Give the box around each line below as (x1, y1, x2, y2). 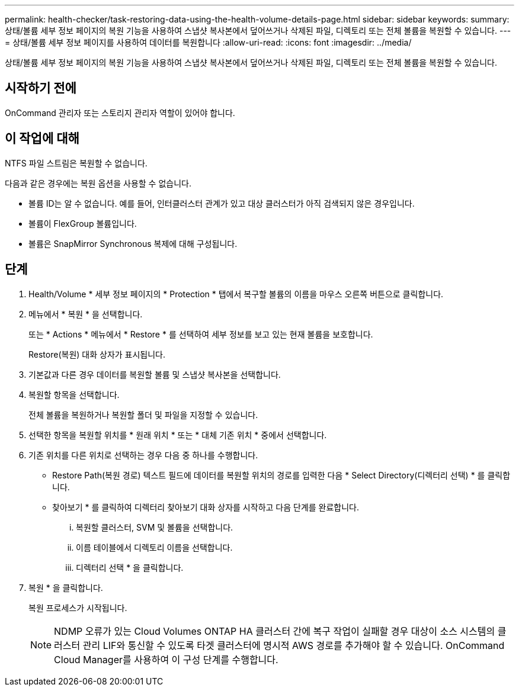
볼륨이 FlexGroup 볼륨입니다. (28, 218, 137, 229)
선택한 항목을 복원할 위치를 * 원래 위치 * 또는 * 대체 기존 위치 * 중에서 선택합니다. (28, 429, 327, 440)
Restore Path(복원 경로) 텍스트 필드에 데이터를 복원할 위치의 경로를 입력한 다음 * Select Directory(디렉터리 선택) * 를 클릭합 (52, 470, 511, 480)
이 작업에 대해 (5, 131, 79, 146)
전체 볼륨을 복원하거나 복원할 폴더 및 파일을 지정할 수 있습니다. (28, 409, 258, 420)
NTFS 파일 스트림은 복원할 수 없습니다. (5, 158, 148, 168)
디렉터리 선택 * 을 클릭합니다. (76, 562, 184, 573)
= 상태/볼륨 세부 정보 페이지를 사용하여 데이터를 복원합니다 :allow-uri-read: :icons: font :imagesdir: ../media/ (5, 37, 412, 47)
